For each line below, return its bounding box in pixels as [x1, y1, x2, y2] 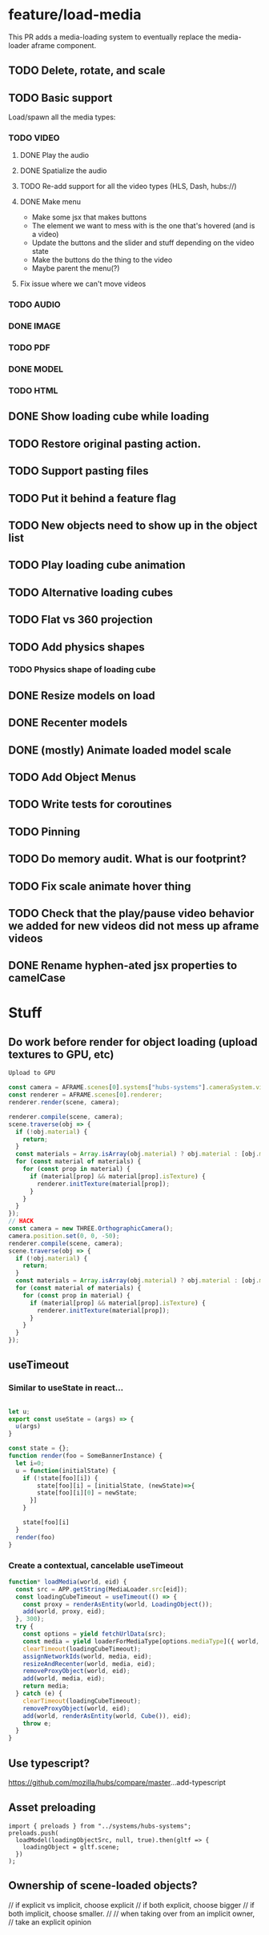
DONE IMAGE [8, 320, 62, 332]
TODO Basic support [8, 91, 113, 105]
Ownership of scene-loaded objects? [8, 1879, 198, 1893]
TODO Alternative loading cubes [8, 585, 174, 599]
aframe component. [30, 40, 97, 50]
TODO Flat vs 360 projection [8, 613, 154, 626]
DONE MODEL [8, 364, 64, 375]
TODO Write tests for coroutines [8, 798, 172, 811]
